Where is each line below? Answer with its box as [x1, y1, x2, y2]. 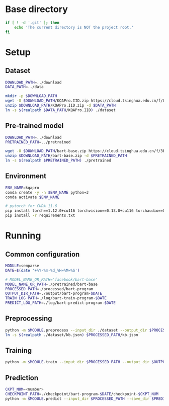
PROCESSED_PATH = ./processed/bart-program [5, 286, 94, 291]
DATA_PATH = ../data [5, 85, 44, 90]
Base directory [5, 4, 68, 15]
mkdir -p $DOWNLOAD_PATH [5, 94, 57, 99]
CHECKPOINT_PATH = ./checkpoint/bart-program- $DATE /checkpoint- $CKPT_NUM [5, 391, 158, 396]
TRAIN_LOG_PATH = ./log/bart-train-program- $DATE [5, 296, 107, 301]
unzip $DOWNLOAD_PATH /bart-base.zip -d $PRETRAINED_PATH [5, 153, 127, 158]
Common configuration [5, 250, 80, 259]
